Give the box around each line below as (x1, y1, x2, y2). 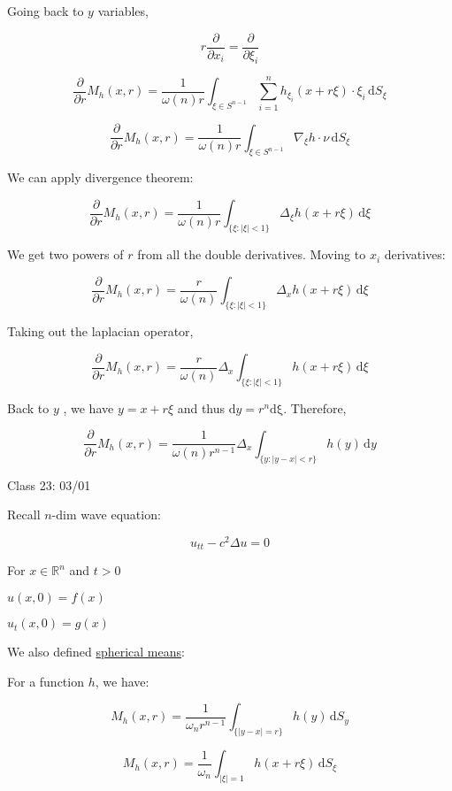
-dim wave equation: (51, 505, 161, 524)
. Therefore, (283, 398, 347, 417)
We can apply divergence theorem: (7, 168, 194, 187)
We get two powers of (7, 245, 124, 264)
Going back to (7, 2, 84, 19)
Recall (7, 505, 41, 524)
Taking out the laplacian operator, (7, 322, 194, 341)
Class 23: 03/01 (7, 475, 91, 494)
